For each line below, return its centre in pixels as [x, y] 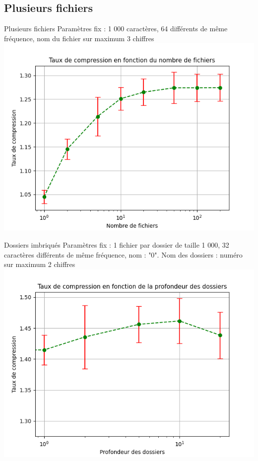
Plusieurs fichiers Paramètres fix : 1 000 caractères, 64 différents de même [116, 29]
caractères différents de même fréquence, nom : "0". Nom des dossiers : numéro [123, 254]
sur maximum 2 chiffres [40, 264]
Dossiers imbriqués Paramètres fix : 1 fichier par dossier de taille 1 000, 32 [117, 244]
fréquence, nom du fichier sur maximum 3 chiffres [79, 38]
